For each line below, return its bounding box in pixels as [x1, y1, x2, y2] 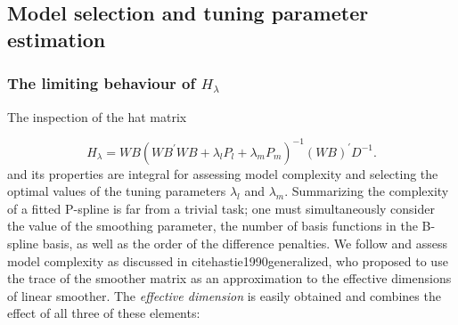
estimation [7, 25, 106, 53]
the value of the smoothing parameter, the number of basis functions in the [7, 216, 418, 235]
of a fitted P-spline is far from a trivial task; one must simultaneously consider [7, 199, 436, 217]
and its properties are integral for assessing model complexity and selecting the [7, 164, 438, 183]
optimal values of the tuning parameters [7, 182, 226, 200]
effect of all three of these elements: [7, 304, 200, 322]
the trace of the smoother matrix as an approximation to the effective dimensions [7, 269, 452, 288]
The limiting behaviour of [7, 72, 196, 94]
